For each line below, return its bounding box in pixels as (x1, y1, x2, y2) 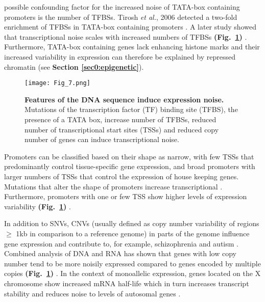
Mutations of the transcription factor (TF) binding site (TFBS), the (25, 104, 238, 115)
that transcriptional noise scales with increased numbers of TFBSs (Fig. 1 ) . (4, 31, 247, 42)
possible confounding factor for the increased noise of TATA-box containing (4, 2, 240, 12)
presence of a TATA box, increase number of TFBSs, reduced (25, 114, 216, 124)
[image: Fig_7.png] (25, 79, 90, 87)
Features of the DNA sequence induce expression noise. (25, 94, 224, 104)
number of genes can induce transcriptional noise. (25, 134, 179, 145)
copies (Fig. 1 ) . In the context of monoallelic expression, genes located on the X (4, 268, 261, 279)
